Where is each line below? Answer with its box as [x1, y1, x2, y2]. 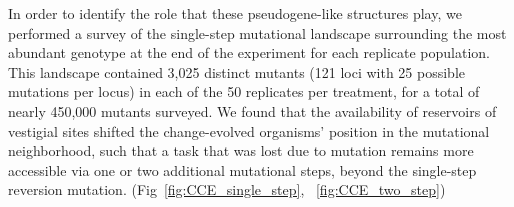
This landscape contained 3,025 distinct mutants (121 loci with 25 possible [8, 61, 466, 82]
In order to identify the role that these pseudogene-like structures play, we [8, 3, 462, 23]
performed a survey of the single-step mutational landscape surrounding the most [8, 22, 507, 43]
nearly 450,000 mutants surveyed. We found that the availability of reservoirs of [8, 100, 497, 121]
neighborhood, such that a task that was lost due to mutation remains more [8, 140, 474, 161]
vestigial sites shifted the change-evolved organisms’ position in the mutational [8, 120, 490, 141]
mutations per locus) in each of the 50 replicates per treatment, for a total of [8, 81, 480, 102]
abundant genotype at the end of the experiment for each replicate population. [8, 42, 490, 63]
